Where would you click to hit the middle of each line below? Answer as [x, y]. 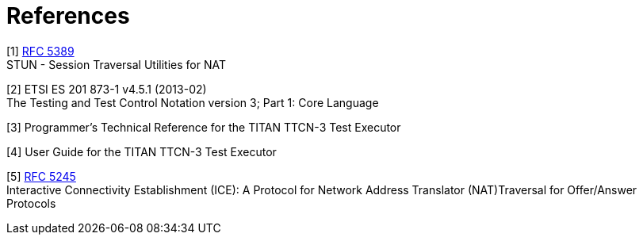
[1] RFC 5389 [40, 51]
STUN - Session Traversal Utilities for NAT [116, 64]
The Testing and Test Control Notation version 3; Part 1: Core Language [193, 102]
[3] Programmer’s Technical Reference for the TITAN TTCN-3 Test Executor [204, 127]
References [68, 16]
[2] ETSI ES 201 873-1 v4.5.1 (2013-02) [107, 89]
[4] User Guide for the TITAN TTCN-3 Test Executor [142, 151]
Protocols [31, 203]
